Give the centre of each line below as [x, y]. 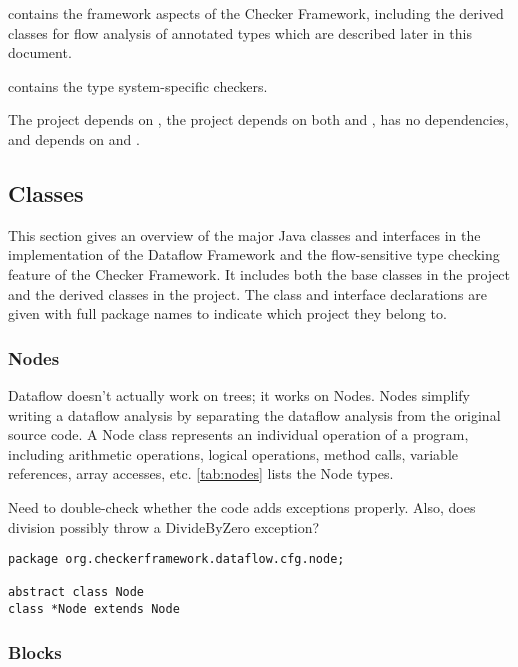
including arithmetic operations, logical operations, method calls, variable [233, 453]
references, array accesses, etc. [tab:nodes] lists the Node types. [201, 473]
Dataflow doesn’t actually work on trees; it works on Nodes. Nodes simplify [239, 394]
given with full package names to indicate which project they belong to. [227, 313]
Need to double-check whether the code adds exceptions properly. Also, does [242, 506]
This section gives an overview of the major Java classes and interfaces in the [244, 234]
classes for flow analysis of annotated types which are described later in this [240, 32]
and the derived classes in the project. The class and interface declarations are [247, 293]
